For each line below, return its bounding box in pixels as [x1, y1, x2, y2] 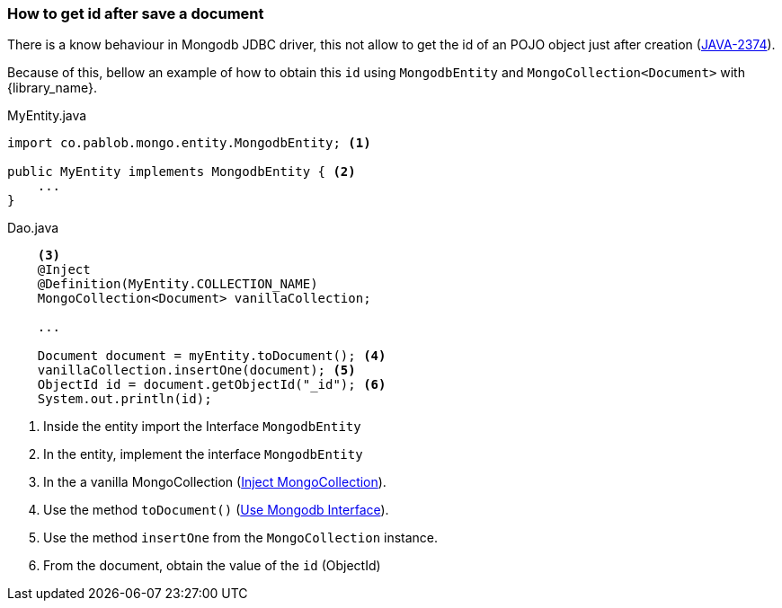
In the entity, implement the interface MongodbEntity [43, 446, 363, 463]
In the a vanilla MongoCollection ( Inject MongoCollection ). [43, 474, 387, 490]
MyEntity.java [7, 108, 87, 124]
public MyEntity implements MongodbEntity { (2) [7, 164, 356, 180]
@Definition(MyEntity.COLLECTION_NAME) [37, 277, 318, 292]
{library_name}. [7, 80, 97, 96]
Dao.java [7, 220, 59, 236]
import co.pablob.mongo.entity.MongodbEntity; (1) [7, 136, 371, 151]
